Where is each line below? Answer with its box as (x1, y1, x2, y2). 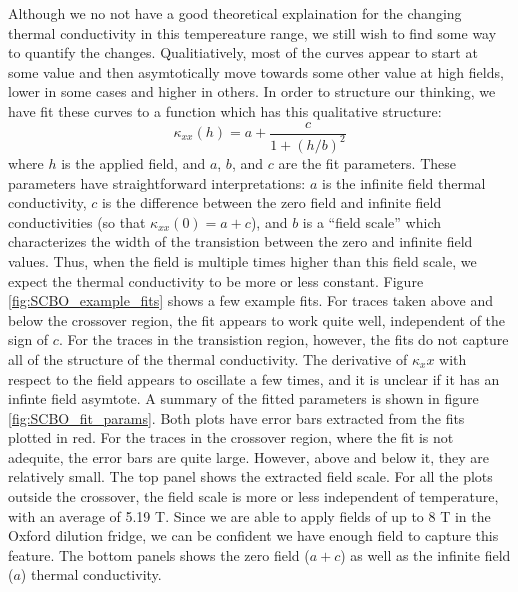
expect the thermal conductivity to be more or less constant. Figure (8, 270, 424, 291)
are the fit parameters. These (278, 152, 456, 173)
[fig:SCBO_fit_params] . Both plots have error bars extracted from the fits (8, 407, 465, 428)
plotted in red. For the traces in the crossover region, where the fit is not (8, 427, 454, 448)
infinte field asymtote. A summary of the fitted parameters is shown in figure (8, 388, 479, 409)
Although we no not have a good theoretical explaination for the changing (8, 3, 462, 23)
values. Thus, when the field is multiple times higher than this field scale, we (8, 250, 477, 271)
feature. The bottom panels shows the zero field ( (8, 544, 310, 565)
